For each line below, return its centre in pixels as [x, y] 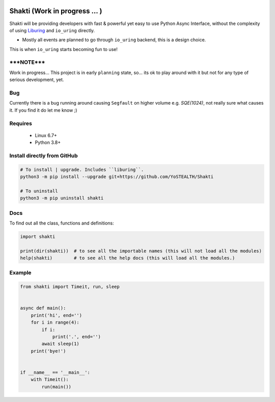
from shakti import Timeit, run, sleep [70, 287]
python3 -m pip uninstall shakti [62, 198]
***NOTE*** [27, 62]
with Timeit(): [50, 380]
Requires [21, 123]
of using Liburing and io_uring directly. [52, 30]
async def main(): [43, 308]
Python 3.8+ [48, 142]
